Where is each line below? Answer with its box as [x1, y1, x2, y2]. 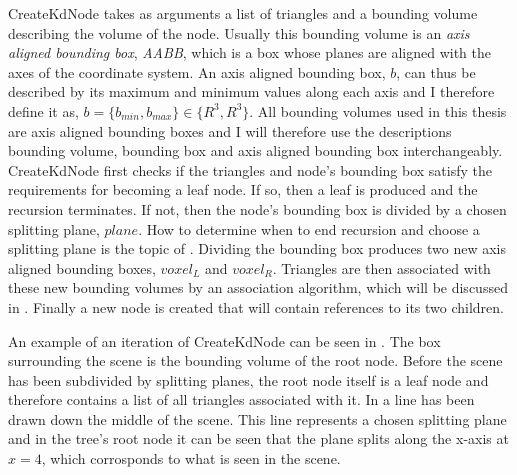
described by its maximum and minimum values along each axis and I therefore [8, 81, 495, 102]
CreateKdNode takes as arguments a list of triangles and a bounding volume [8, 3, 478, 23]
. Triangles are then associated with [272, 257, 491, 278]
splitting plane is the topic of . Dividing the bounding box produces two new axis [8, 238, 506, 259]
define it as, [8, 100, 79, 121]
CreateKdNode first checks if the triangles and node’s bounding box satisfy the [8, 159, 492, 180]
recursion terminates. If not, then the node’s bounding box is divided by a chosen [8, 198, 507, 219]
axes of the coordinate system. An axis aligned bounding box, [8, 61, 386, 82]
